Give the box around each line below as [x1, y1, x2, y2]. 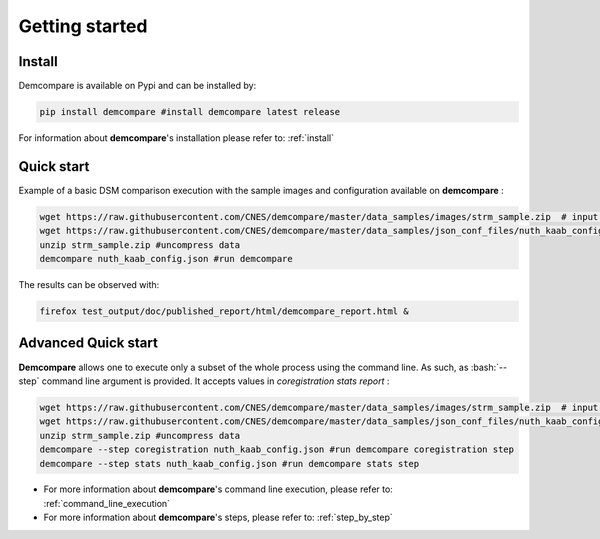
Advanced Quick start [18, 335, 159, 352]
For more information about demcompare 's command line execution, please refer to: [43, 483, 394, 495]
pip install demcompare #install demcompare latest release [39, 106, 341, 118]
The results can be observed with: [18, 279, 160, 291]
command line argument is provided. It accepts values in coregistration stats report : [41, 375, 390, 387]
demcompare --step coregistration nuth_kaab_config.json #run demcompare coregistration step [39, 444, 515, 455]
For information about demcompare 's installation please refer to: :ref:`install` [18, 132, 335, 144]
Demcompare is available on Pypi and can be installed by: [18, 80, 257, 92]
